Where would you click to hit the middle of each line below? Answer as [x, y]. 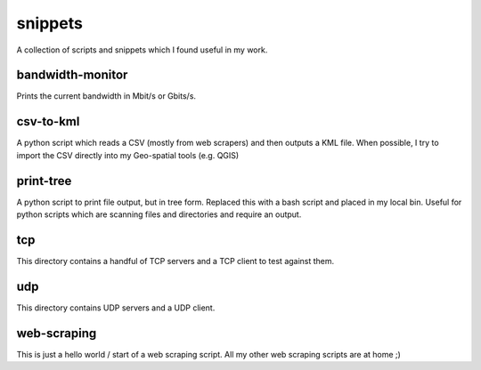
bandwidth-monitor [72, 75]
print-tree [44, 181]
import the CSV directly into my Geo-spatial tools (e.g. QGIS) [128, 155]
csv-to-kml [48, 121]
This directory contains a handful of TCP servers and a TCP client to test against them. [175, 261]
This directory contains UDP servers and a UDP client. [116, 308]
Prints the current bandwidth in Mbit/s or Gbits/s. [106, 96]
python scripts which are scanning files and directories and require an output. [159, 214]
